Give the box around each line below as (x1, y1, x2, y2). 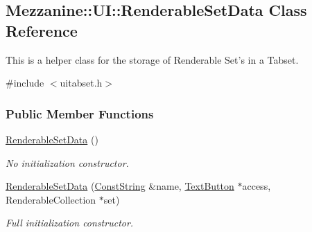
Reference (6, 19, 78, 41)
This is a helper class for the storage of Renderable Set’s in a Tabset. (6, 52, 299, 66)
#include (6, 75, 44, 90)
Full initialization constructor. (6, 215, 134, 230)
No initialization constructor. (6, 155, 129, 170)
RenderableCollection (6, 192, 96, 206)
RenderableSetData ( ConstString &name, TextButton (6, 179, 234, 193)
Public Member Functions (6, 105, 154, 122)
